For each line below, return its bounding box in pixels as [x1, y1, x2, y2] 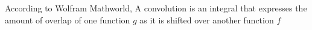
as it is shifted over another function [139, 13, 274, 26]
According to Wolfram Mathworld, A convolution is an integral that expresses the [5, 2, 307, 14]
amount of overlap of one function [5, 13, 130, 26]
